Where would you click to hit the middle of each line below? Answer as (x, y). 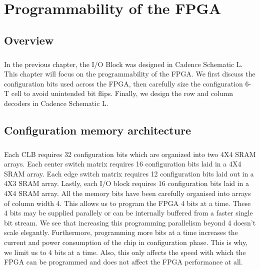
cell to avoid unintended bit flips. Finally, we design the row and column (122, 93)
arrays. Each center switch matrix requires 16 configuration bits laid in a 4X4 (123, 164)
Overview (29, 40)
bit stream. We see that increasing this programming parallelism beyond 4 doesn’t (130, 222)
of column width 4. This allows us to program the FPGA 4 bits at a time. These (127, 203)
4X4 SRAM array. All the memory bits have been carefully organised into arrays (127, 193)
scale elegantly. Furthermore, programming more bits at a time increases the (121, 232)
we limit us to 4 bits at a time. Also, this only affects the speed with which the (125, 252)
